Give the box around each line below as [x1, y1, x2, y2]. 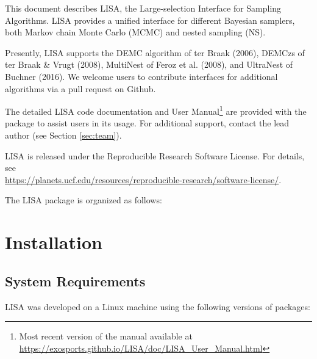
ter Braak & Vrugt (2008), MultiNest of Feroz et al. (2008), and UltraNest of [5, 58, 293, 71]
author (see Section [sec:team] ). [5, 129, 122, 141]
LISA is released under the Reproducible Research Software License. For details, [5, 149, 305, 162]
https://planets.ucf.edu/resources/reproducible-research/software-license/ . [5, 173, 282, 186]
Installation [5, 230, 102, 255]
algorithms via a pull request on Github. [5, 82, 156, 95]
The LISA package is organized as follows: [5, 194, 162, 206]
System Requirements [5, 271, 146, 290]
